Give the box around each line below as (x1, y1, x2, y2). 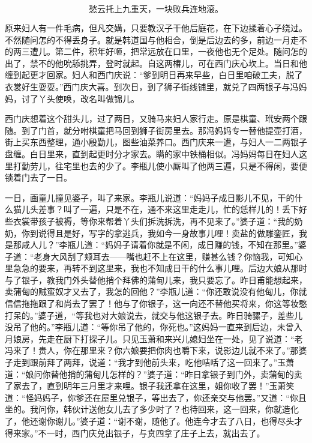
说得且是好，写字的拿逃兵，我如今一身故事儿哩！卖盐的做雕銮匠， (38, 226, 299, 239)
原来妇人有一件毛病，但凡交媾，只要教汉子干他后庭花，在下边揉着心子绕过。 (5, 22, 307, 34)
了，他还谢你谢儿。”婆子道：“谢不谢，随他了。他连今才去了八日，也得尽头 (5, 415, 295, 427)
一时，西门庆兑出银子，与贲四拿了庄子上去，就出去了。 (46, 426, 265, 439)
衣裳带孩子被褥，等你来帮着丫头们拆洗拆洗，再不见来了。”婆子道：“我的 (13, 214, 295, 227)
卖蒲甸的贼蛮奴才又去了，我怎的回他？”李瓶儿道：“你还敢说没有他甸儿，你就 (5, 285, 307, 298)
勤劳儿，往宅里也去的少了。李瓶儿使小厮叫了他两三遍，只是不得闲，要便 (21, 159, 307, 172)
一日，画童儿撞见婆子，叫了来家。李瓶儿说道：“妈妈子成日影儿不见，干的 (5, 191, 295, 203)
